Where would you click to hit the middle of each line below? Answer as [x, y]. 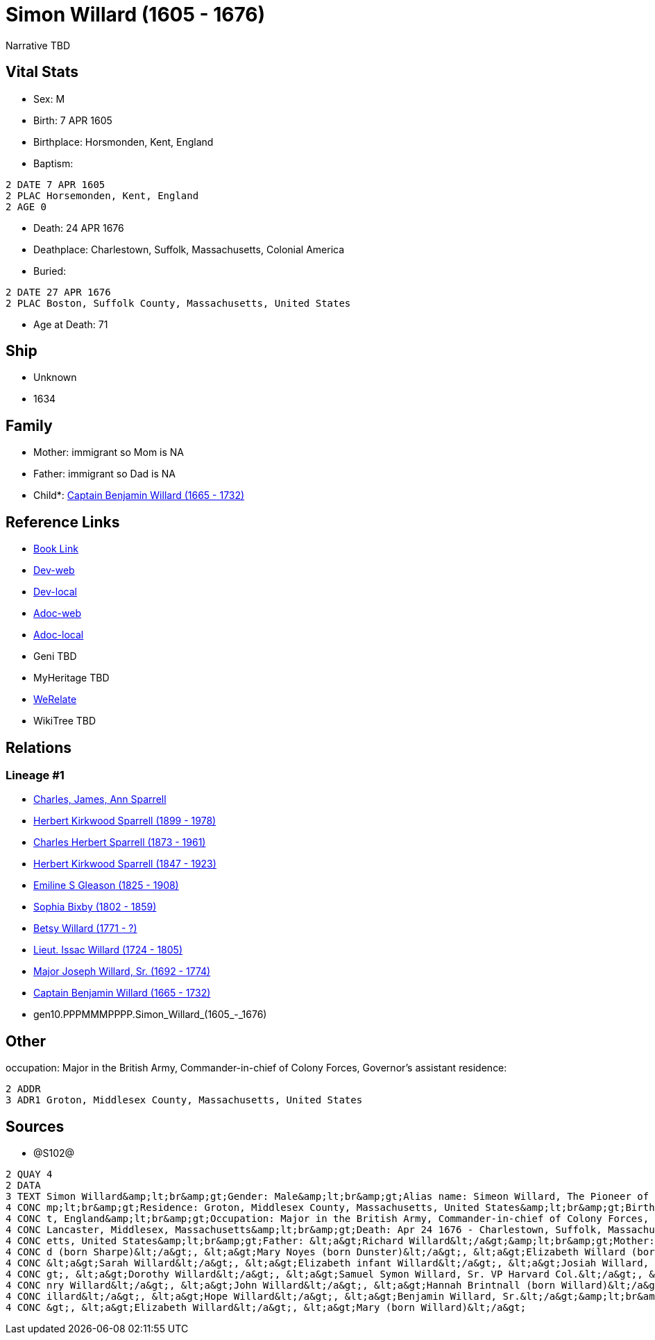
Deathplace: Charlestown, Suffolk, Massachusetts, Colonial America [189, 249]
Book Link [56, 549]
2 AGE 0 [26, 206]
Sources [35, 1126]
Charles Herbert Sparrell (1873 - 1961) [120, 842]
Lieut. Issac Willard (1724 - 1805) [108, 950]
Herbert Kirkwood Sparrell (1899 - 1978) [125, 821]
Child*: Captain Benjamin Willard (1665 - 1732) [139, 495]
